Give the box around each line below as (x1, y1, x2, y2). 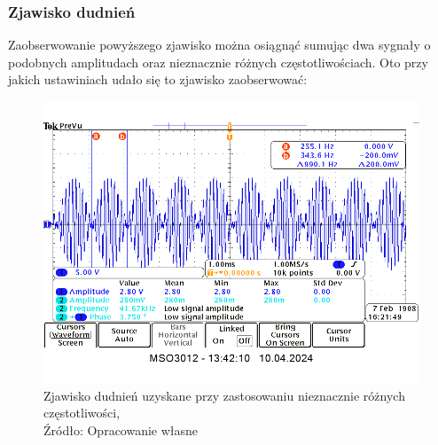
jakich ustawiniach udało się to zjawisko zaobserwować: (8, 70, 308, 89)
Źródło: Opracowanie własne (43, 420, 199, 439)
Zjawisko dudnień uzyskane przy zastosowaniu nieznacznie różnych (43, 386, 405, 404)
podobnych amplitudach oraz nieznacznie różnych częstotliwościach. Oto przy (8, 52, 428, 71)
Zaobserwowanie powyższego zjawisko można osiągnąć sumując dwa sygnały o (8, 35, 431, 54)
